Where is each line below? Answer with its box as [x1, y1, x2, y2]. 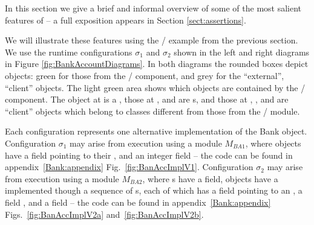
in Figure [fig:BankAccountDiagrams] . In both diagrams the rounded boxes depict [5, 57, 309, 70]
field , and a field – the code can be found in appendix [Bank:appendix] [5, 195, 271, 208]
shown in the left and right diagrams [174, 45, 310, 58]
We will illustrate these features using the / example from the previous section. [5, 34, 298, 46]
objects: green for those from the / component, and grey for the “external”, [5, 69, 284, 81]
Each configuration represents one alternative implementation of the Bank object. [5, 125, 307, 138]
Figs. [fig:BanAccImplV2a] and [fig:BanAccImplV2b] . [5, 208, 204, 220]
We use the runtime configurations [5, 45, 132, 58]
